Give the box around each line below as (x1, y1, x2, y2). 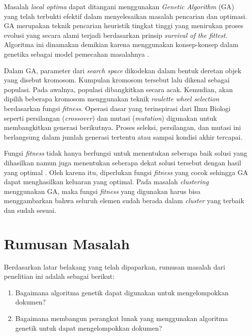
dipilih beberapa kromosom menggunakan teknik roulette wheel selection (4, 94, 219, 104)
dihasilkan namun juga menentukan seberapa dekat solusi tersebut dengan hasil (4, 157, 241, 167)
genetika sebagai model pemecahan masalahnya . (4, 48, 149, 59)
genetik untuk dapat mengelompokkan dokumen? (15, 322, 162, 333)
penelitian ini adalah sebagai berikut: (4, 271, 115, 281)
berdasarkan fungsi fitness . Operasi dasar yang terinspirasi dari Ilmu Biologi (4, 103, 231, 113)
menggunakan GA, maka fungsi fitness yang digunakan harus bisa (4, 186, 201, 196)
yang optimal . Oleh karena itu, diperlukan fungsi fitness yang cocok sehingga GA (4, 167, 248, 177)
